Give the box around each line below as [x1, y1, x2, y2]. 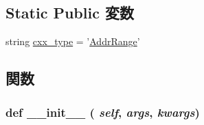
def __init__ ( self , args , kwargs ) [5, 103, 200, 120]
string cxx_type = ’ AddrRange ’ [5, 34, 140, 48]
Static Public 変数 [5, 2, 134, 23]
